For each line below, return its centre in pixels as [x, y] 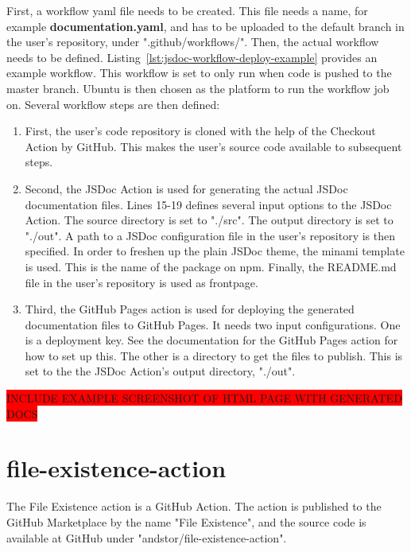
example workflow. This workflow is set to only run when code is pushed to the [199, 73]
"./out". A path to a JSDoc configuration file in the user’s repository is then [210, 235]
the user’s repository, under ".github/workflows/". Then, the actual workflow [193, 42]
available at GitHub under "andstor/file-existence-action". [147, 537]
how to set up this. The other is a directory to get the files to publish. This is [214, 355]
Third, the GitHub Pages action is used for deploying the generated [190, 309]
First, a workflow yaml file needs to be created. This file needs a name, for [187, 10]
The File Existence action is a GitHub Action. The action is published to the [194, 506]
